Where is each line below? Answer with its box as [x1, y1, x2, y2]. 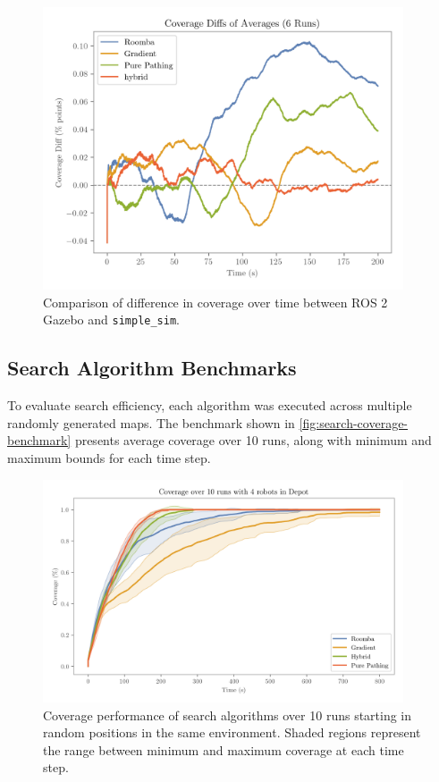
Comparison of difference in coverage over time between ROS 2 [43, 292, 388, 311]
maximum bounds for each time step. [7, 449, 211, 467]
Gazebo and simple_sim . [43, 310, 180, 329]
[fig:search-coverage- [299, 413, 409, 432]
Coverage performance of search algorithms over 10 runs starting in [43, 705, 412, 724]
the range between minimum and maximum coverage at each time [43, 740, 404, 759]
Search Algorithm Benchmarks [7, 354, 297, 382]
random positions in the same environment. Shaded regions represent [43, 723, 421, 742]
